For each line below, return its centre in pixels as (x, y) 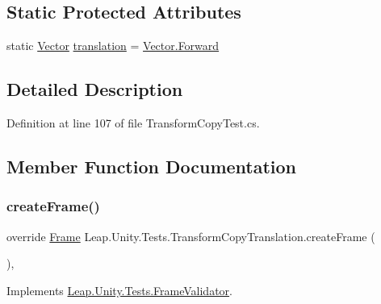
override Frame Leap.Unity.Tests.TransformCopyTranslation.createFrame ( (191, 236)
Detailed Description (95, 89)
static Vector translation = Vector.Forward (113, 46)
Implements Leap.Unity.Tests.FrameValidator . (119, 290)
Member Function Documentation (152, 166)
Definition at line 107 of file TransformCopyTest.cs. (133, 123)
